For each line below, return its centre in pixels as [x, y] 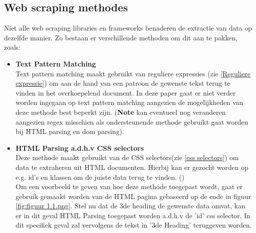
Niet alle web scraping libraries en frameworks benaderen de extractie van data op [128, 28]
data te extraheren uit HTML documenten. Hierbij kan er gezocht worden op [132, 167]
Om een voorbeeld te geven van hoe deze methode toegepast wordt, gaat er [129, 186]
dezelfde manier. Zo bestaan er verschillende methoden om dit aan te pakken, [121, 37]
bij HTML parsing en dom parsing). [70, 131]
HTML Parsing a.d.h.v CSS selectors [80, 148]
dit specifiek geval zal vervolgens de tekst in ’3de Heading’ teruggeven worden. [134, 225]
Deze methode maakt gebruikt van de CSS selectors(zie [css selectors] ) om [127, 157]
